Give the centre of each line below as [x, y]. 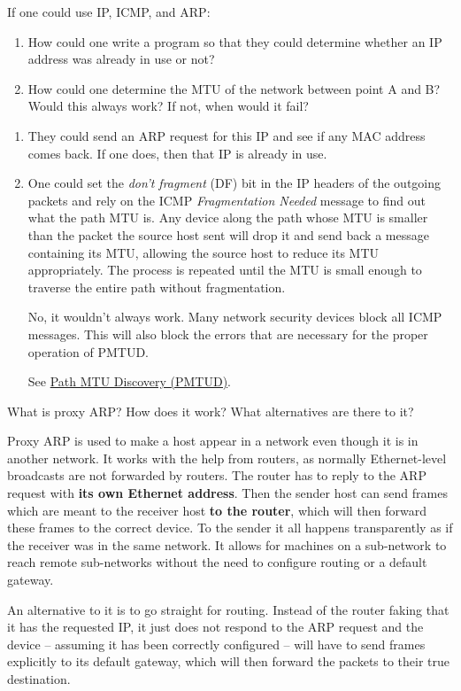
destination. [39, 679]
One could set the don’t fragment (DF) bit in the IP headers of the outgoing [234, 183]
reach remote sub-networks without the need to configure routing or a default [217, 562]
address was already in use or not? [121, 59]
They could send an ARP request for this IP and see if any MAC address [227, 135]
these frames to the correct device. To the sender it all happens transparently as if [230, 528]
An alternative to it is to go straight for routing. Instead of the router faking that [228, 609]
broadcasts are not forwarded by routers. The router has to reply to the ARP [217, 475]
